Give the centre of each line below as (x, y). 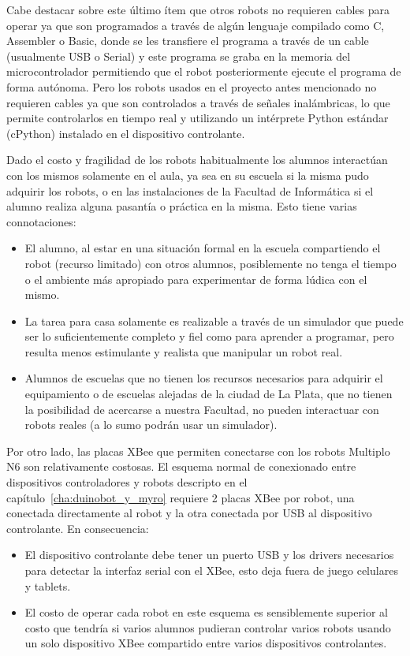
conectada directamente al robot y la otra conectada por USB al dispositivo (189, 513)
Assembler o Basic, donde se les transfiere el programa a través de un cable (188, 41)
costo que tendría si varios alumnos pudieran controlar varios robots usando (208, 627)
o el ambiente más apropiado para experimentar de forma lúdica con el (196, 279)
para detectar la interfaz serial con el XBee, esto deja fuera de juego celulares (211, 570)
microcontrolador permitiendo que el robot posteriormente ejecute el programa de (204, 71)
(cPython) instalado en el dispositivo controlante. (126, 133)
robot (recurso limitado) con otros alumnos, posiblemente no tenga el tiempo (211, 263)
